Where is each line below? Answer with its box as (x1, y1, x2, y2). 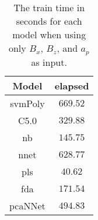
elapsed (54, 78, 89, 92)
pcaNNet (9, 198, 45, 212)
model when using (12, 28, 86, 41)
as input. (31, 55, 67, 69)
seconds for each (16, 14, 82, 28)
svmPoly (10, 96, 45, 110)
